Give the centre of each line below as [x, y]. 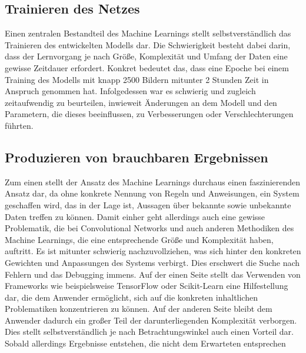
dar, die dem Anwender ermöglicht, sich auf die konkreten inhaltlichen [131, 297]
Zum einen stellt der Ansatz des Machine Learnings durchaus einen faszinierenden [153, 182]
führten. [19, 125]
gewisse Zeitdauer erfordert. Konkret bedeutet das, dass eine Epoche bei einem [147, 67]
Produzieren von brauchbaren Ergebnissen [137, 157]
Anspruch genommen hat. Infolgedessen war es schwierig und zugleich [130, 91]
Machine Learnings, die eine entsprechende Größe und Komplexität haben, [139, 239]
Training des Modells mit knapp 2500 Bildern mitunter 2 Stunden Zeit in [137, 79]
